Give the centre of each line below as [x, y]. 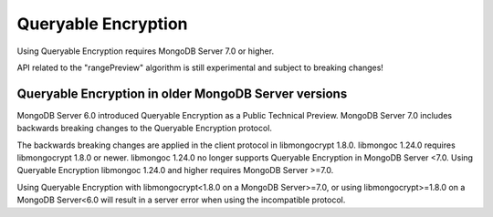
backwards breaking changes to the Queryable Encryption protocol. [145, 129]
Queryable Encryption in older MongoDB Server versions [182, 93]
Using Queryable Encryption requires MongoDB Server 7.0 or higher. [145, 51]
